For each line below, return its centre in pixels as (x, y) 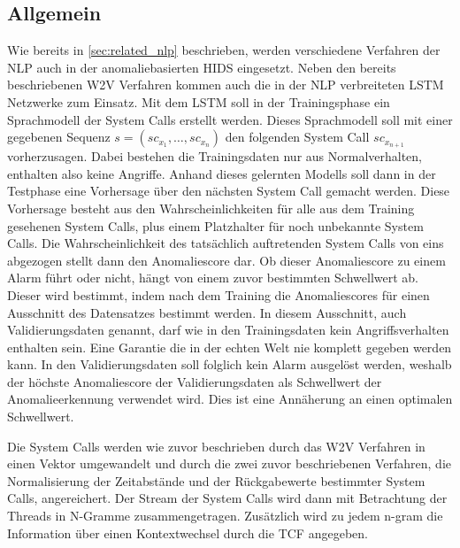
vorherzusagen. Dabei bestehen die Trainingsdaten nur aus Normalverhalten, (215, 156)
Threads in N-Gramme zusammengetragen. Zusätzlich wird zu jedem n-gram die (225, 516)
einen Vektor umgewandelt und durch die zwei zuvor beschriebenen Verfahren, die (229, 463)
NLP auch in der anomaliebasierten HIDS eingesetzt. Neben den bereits (202, 67)
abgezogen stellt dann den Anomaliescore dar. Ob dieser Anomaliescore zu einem (226, 260)
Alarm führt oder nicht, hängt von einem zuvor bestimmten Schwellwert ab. (213, 278)
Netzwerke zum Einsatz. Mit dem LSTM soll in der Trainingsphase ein (199, 101)
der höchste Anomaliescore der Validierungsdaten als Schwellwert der (195, 381)
